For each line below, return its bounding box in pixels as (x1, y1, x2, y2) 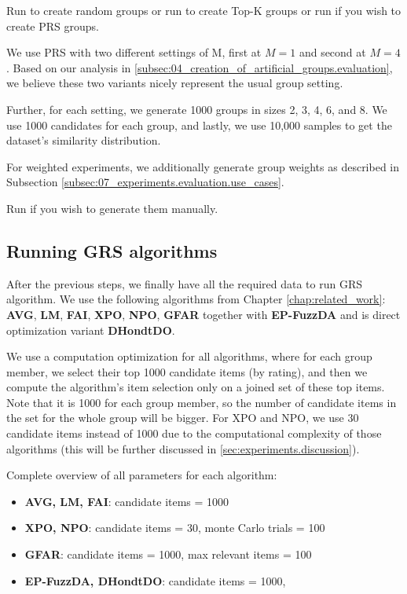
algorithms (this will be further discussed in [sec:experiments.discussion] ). (6, 440, 360, 456)
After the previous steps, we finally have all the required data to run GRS (6, 275, 363, 291)
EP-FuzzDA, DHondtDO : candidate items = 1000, (24, 572, 286, 588)
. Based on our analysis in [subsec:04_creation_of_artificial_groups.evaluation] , (6, 59, 393, 75)
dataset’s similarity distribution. (6, 132, 161, 148)
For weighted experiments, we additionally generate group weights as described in (6, 158, 400, 174)
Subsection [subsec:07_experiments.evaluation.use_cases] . (6, 174, 284, 190)
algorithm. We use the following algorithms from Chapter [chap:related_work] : (6, 291, 386, 307)
